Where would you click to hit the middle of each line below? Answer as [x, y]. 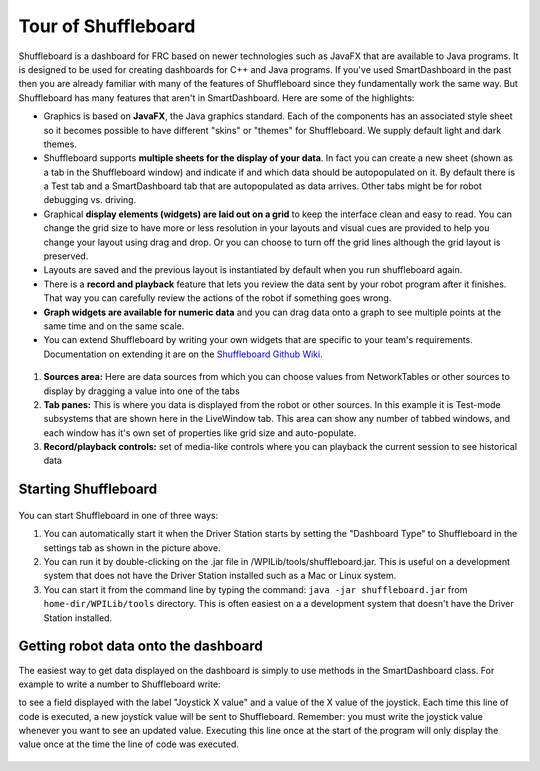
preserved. [66, 256]
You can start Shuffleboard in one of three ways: [118, 515]
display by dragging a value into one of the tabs [141, 391]
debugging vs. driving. [90, 200]
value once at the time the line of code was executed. [129, 744]
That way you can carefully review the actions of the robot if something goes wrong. [217, 298]
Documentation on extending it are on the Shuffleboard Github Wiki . [183, 354]
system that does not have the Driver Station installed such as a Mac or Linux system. [220, 576]
